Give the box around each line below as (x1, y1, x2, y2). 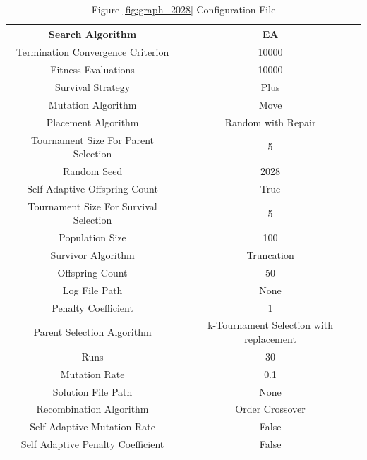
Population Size (59, 230, 126, 245)
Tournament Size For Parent (31, 132, 155, 147)
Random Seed (62, 164, 123, 178)
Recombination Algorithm (36, 401, 149, 416)
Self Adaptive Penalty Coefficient (20, 437, 164, 452)
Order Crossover (235, 401, 306, 416)
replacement (244, 332, 296, 346)
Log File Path (62, 282, 123, 297)
